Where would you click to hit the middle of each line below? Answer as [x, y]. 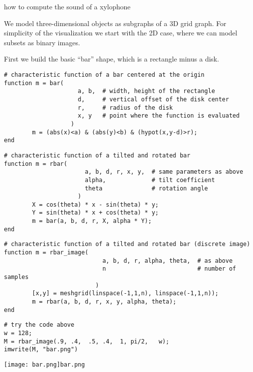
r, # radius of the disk [125, 108]
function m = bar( [34, 83]
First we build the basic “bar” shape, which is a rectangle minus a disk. [112, 59]
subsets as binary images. [42, 42]
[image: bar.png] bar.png [44, 364]
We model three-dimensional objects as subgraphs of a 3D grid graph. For [115, 23]
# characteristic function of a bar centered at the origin [104, 75]
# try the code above [39, 325]
